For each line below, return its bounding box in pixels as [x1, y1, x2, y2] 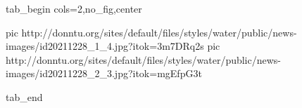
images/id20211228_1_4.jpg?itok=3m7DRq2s [6, 39, 204, 53]
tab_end [6, 89, 43, 104]
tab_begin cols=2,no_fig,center [6, 1, 142, 15]
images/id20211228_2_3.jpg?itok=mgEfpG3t [6, 66, 202, 81]
